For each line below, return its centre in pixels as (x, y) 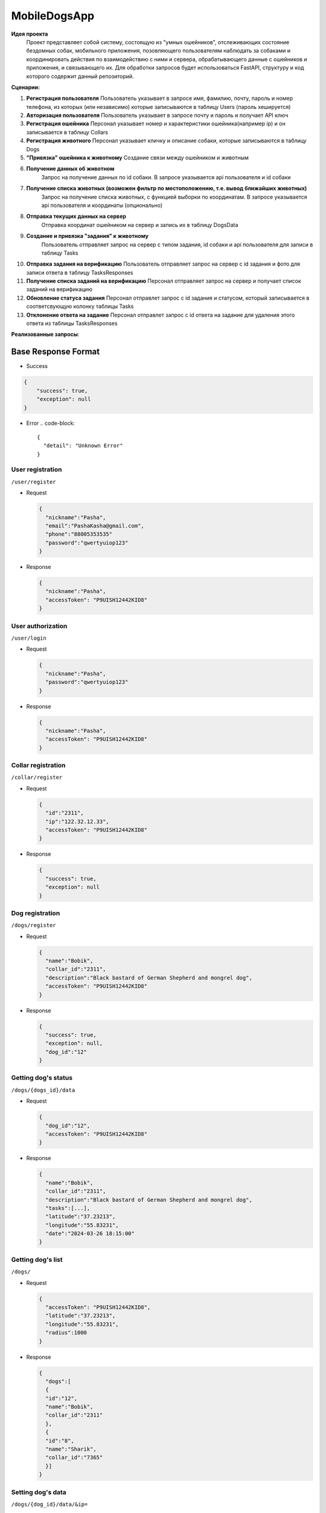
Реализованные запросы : (45, 334)
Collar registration (38, 766)
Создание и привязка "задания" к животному (88, 236)
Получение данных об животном (70, 169)
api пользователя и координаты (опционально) (102, 205)
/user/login (29, 638)
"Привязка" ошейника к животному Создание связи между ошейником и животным (137, 158)
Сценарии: (26, 87)
